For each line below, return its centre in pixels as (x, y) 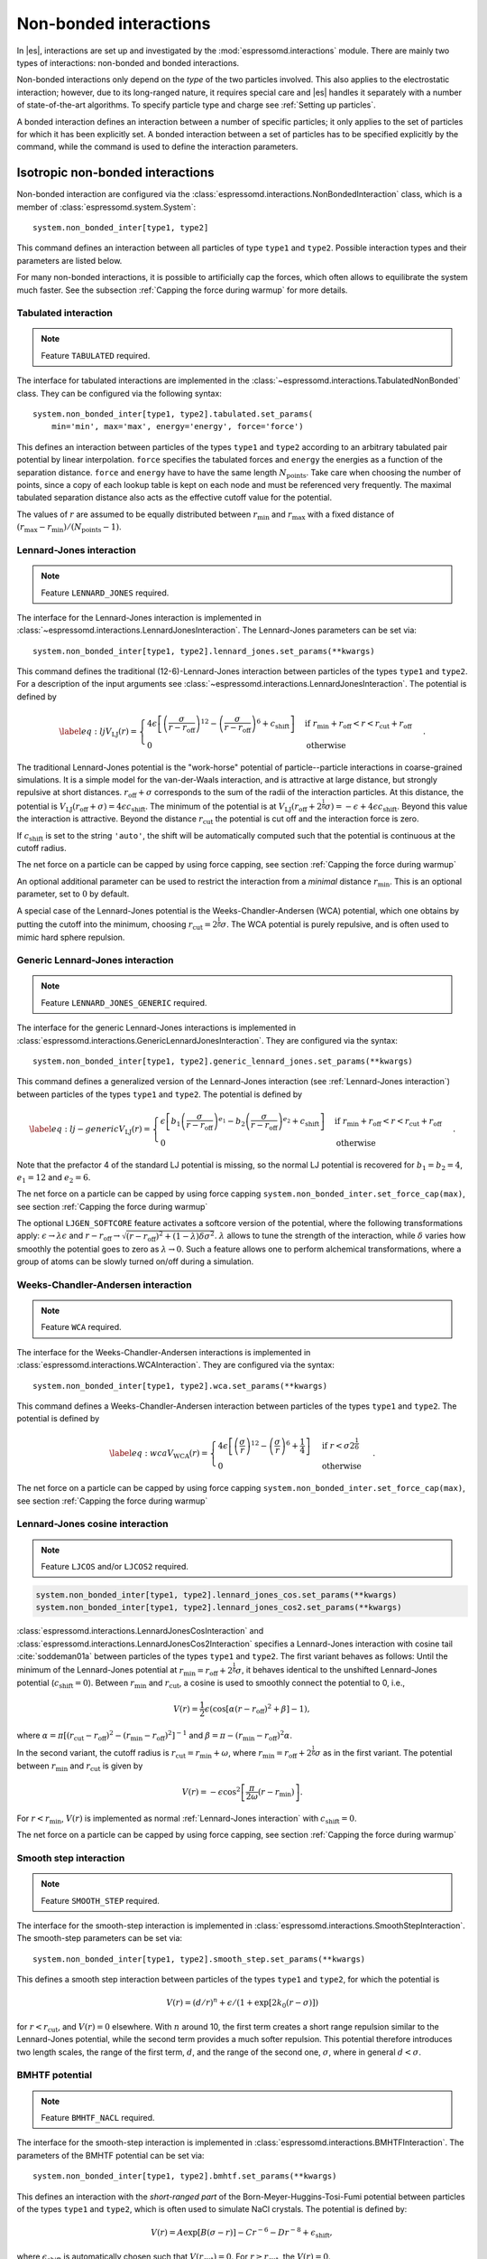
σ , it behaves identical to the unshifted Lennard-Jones (336, 1670)
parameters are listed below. (69, 260)
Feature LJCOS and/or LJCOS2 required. (115, 1566)
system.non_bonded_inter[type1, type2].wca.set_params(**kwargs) (180, 1386)
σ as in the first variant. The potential (383, 1753)
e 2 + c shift (301, 1121)
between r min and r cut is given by (80, 1767)
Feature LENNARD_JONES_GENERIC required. (124, 1002)
